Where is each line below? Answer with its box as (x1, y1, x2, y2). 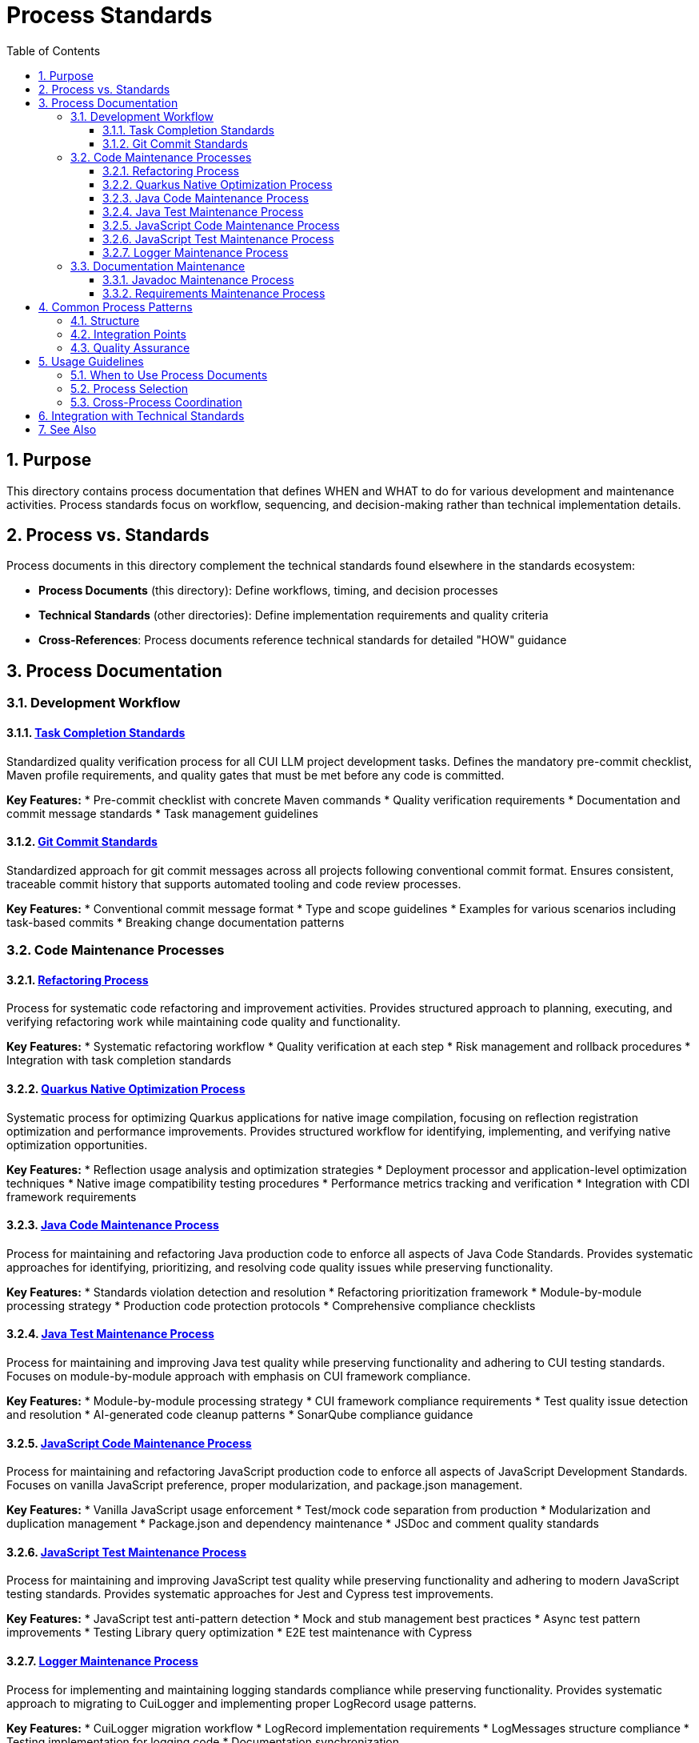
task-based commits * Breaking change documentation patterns (6, 915, 345, 929)
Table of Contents (6, 43, 101, 58)
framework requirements (6, 1189, 137, 1204)
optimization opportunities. (6, 1137, 148, 1152)
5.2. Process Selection (70, 381, 189, 395)
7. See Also (38, 422, 97, 436)
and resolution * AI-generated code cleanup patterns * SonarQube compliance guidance (6, 1407, 473, 1421)
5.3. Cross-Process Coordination (70, 395, 242, 409)
